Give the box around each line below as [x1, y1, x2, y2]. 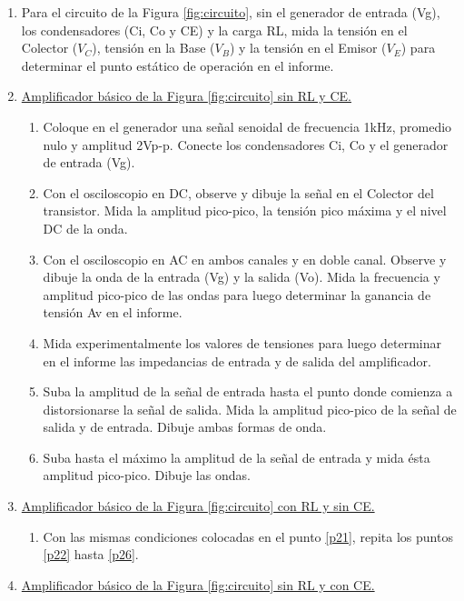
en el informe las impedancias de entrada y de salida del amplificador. [43, 351, 431, 370]
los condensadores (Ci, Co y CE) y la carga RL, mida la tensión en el [21, 20, 408, 39]
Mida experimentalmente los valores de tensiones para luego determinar [43, 333, 441, 352]
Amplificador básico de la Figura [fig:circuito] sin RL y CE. [21, 86, 351, 105]
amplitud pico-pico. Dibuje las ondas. [43, 466, 251, 485]
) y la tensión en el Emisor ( [229, 38, 387, 57]
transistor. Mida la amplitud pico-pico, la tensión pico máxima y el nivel [43, 201, 447, 220]
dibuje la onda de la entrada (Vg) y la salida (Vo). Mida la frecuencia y [43, 267, 440, 286]
